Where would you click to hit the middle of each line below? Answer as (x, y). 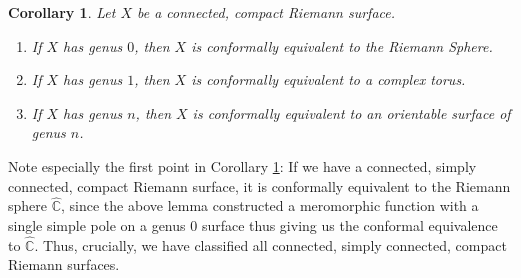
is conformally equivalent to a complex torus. (328, 79)
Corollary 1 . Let (62, 12)
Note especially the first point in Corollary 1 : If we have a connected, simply (242, 165)
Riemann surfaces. (64, 264)
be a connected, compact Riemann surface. (266, 12)
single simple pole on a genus (97, 224)
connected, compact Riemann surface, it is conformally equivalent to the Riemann (259, 185)
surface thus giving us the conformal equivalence (349, 224)
